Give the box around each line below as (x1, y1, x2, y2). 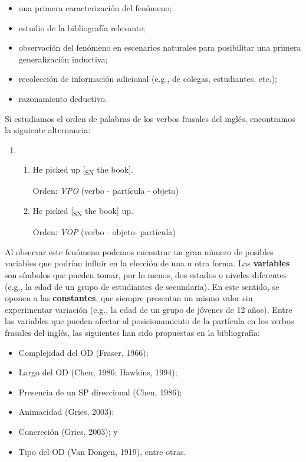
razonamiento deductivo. (18, 92, 107, 104)
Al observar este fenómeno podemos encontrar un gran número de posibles (5, 245, 274, 258)
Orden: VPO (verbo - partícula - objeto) (32, 184, 179, 197)
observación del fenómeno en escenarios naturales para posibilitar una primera (18, 41, 301, 54)
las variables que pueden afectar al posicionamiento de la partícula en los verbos (5, 315, 294, 327)
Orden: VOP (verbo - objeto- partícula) (32, 226, 176, 238)
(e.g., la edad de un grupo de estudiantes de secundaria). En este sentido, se (5, 280, 279, 292)
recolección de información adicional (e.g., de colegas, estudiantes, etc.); (18, 72, 277, 85)
